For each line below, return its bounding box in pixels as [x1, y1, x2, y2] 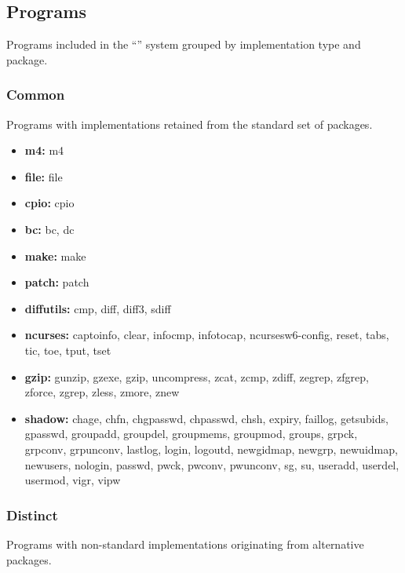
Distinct [6, 505, 58, 524]
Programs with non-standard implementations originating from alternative [6, 535, 364, 552]
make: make [24, 247, 86, 264]
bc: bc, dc [24, 221, 75, 237]
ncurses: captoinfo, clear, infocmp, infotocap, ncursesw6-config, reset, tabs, [24, 327, 389, 343]
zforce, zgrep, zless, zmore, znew [24, 384, 180, 400]
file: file [24, 168, 63, 184]
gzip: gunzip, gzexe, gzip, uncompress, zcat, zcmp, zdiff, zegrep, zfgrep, [24, 368, 369, 385]
